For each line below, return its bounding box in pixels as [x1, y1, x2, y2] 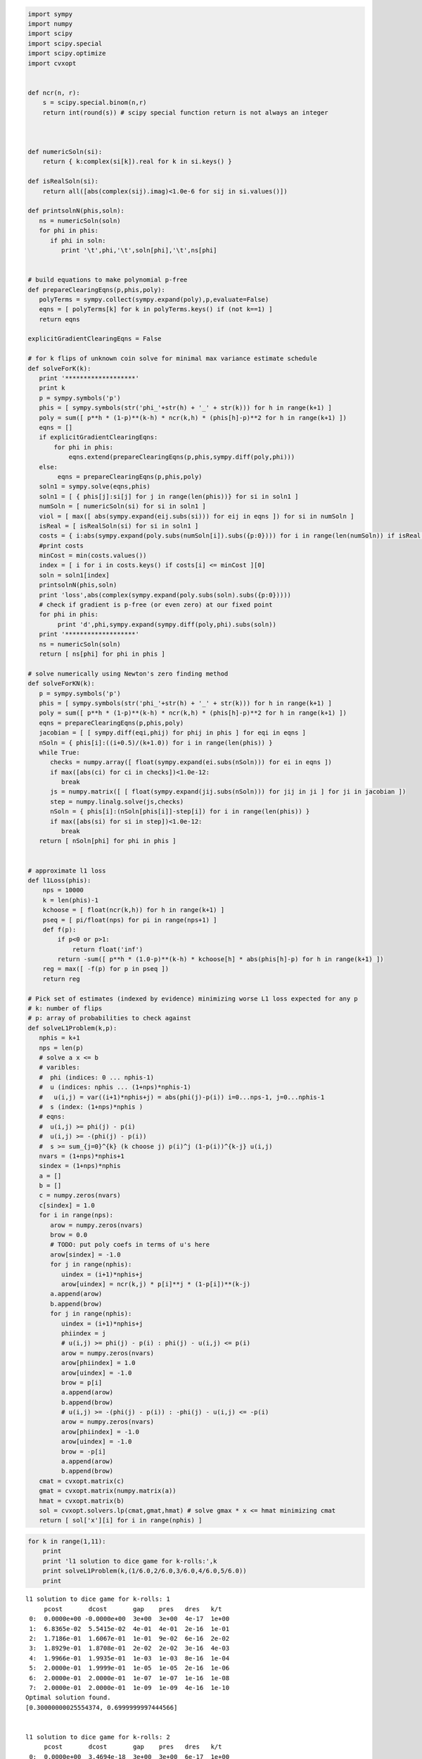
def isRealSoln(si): [27, 177, 98, 186]
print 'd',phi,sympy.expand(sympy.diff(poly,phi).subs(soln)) [57, 620, 277, 628]
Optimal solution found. [25, 1694, 111, 1702]
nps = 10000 [42, 887, 84, 894]
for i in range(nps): [39, 1211, 114, 1219]
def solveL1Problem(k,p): [27, 1024, 117, 1032]
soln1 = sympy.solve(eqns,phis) [39, 483, 151, 490]
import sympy [27, 10, 73, 18]
